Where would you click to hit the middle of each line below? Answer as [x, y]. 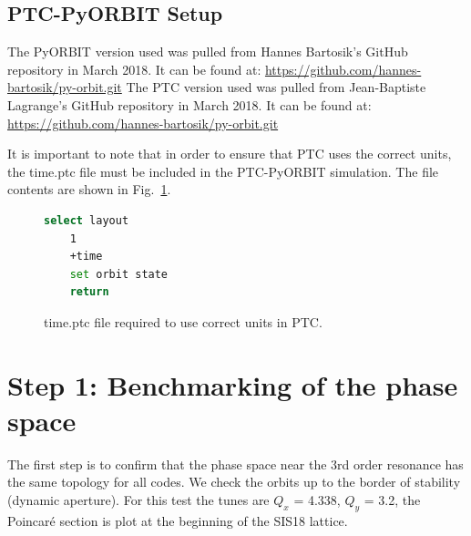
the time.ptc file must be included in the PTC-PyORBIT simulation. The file [223, 171]
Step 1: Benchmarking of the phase [233, 384]
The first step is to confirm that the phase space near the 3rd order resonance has [235, 464]
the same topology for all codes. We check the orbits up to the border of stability [234, 482]
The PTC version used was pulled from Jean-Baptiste [276, 87]
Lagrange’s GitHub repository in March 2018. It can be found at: [189, 104]
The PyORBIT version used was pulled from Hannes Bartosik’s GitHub [208, 52]
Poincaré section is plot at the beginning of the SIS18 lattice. [178, 520]
